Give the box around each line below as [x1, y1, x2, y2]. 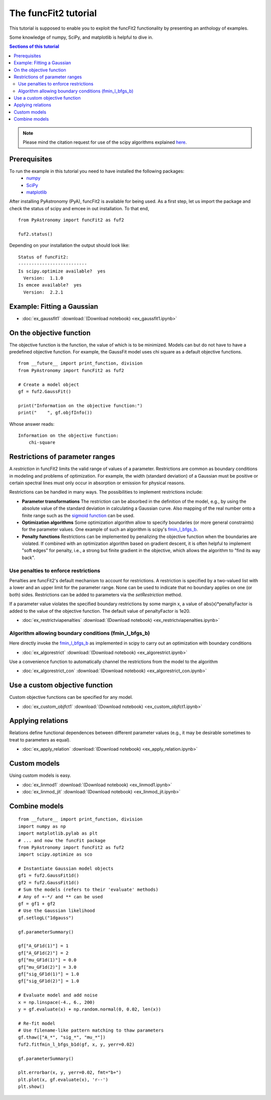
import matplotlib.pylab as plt [18, 831, 98, 837]
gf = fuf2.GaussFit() [18, 389, 71, 394]
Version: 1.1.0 [23, 276, 64, 281]
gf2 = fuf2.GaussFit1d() [18, 880, 79, 885]
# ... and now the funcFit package [18, 838, 106, 843]
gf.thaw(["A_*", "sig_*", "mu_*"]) [18, 1035, 106, 1040]
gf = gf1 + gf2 [18, 901, 56, 907]
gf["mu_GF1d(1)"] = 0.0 [18, 957, 77, 963]
